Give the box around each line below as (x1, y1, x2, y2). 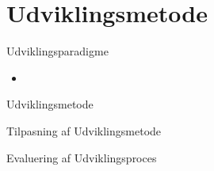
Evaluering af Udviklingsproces (6, 149, 157, 165)
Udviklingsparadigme (6, 43, 109, 59)
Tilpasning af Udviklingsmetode (6, 122, 162, 139)
